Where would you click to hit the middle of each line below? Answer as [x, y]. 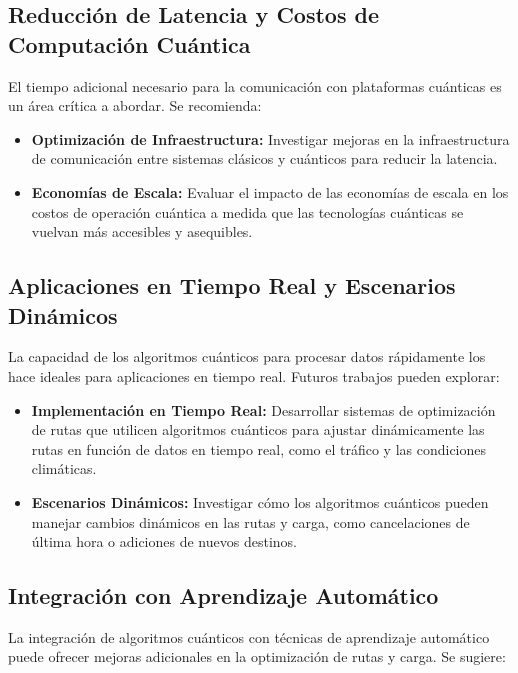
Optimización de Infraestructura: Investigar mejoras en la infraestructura [270, 138]
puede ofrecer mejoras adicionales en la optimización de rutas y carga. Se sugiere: [257, 656]
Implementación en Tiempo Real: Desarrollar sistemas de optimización [263, 409]
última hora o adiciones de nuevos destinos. [164, 541]
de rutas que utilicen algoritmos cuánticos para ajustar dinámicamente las [258, 429]
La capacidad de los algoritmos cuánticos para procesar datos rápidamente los [247, 356]
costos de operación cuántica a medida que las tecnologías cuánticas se [247, 211]
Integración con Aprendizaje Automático [223, 595]
